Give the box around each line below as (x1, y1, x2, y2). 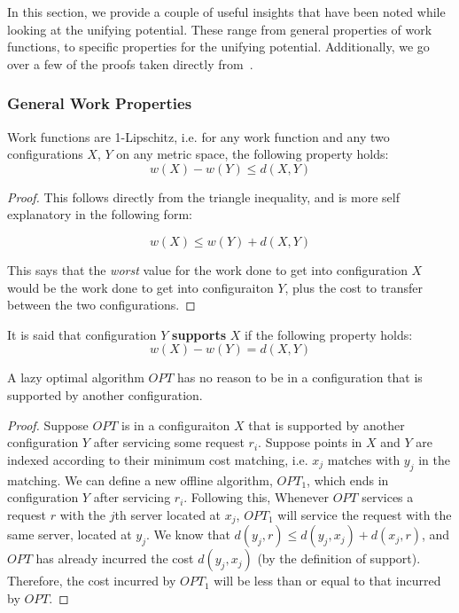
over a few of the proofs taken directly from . (7, 54, 253, 73)
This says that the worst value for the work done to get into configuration (7, 260, 408, 279)
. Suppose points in (258, 433, 362, 452)
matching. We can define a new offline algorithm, (7, 470, 273, 489)
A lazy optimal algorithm (7, 368, 144, 387)
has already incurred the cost (35, 549, 194, 568)
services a (362, 488, 414, 507)
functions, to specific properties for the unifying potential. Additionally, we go (7, 37, 430, 56)
